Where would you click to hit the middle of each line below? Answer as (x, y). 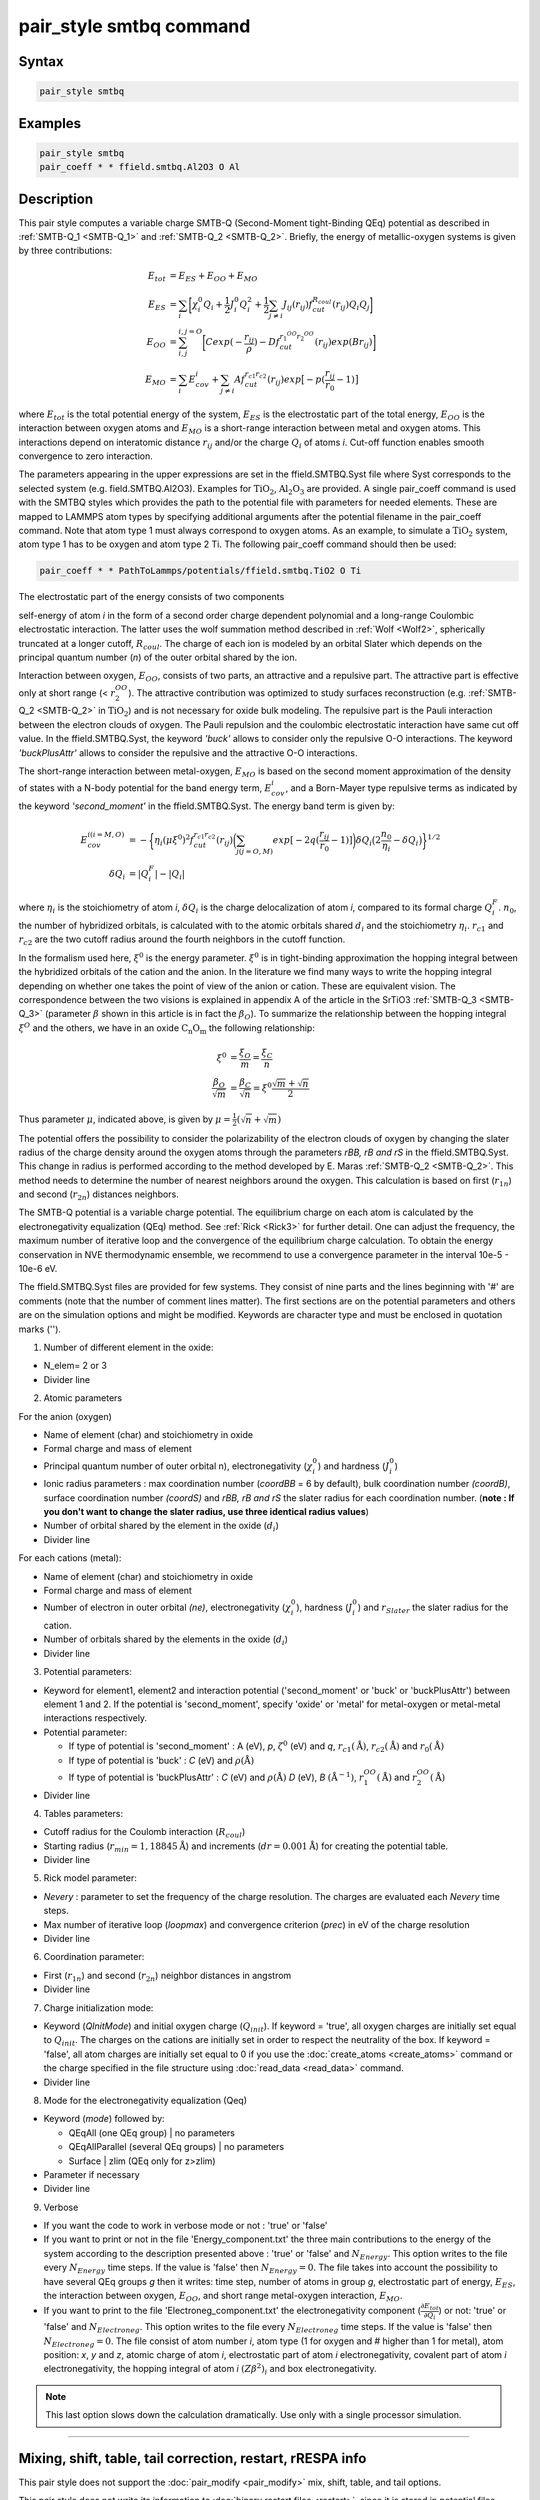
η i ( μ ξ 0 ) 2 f (174, 840)
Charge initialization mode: (98, 2007)
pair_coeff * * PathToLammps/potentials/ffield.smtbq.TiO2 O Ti (200, 571)
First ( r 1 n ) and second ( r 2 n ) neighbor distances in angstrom (167, 1976)
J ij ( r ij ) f (298, 306)
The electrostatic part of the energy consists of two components (151, 597)
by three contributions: (65, 251)
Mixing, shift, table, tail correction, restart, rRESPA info (192, 2458)
